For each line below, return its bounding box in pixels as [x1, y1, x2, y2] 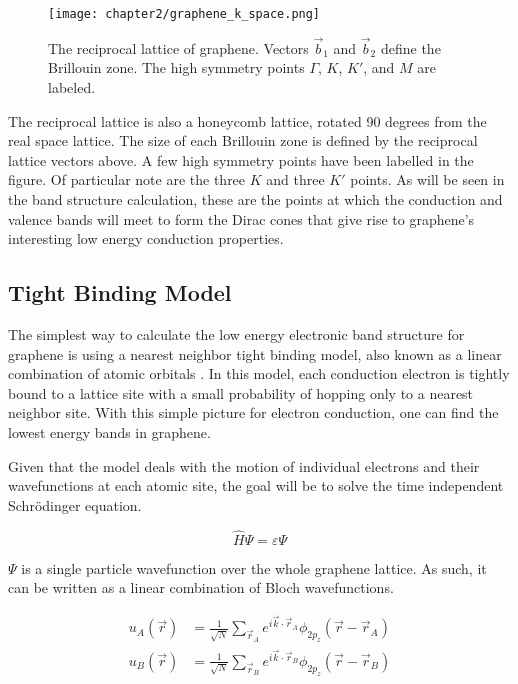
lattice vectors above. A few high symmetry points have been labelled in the [8, 149, 474, 170]
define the [380, 37, 441, 58]
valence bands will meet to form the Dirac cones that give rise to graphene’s [8, 208, 475, 229]
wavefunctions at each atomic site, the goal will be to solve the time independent [8, 475, 504, 496]
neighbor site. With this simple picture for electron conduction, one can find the [8, 402, 499, 423]
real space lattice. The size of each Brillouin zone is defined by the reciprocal [8, 130, 478, 151]
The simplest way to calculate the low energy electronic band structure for [8, 324, 465, 345]
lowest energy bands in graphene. [8, 421, 211, 442]
